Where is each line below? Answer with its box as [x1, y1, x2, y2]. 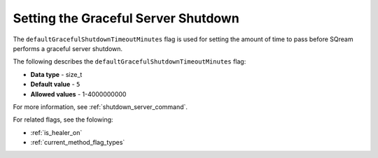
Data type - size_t [30, 70, 83, 78]
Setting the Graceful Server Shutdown [13, 10, 239, 26]
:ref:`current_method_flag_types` [30, 138, 125, 147]
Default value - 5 [30, 80, 80, 89]
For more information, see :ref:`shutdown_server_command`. [13, 102, 188, 111]
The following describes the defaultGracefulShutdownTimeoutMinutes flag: [13, 57, 246, 66]
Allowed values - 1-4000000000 [30, 89, 127, 98]
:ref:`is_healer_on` [30, 128, 83, 136]
